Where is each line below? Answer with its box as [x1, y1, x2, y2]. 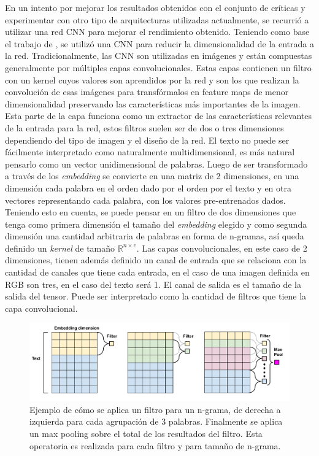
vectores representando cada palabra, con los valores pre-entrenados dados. [5, 193, 286, 206]
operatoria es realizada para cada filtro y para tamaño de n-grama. [29, 439, 281, 452]
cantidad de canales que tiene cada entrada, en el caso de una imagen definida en [5, 266, 310, 279]
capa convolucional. [5, 301, 78, 314]
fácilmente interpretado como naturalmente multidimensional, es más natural [5, 145, 295, 158]
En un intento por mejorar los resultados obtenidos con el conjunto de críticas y [5, 1, 306, 14]
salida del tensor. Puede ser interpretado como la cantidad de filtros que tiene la [5, 290, 307, 303]
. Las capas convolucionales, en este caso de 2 [136, 241, 307, 254]
